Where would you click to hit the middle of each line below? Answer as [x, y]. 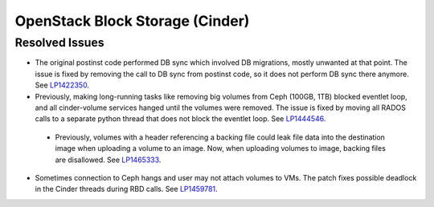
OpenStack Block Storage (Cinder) [132, 21]
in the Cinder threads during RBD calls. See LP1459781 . [126, 189]
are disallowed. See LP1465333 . [108, 160]
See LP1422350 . [62, 85]
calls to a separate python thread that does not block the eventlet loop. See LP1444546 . [180, 119]
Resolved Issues [59, 43]
